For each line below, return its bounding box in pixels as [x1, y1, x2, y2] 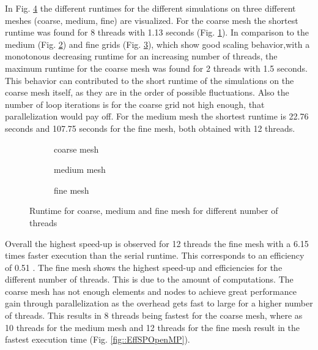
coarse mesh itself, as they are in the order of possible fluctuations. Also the [5, 86, 289, 99]
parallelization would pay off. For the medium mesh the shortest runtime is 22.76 [5, 110, 309, 123]
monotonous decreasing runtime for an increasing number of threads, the [5, 50, 278, 63]
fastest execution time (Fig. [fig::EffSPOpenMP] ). [5, 333, 190, 346]
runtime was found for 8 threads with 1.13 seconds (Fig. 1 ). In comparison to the [5, 26, 309, 39]
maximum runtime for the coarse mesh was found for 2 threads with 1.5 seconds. [5, 61, 308, 74]
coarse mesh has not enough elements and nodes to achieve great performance [5, 284, 297, 297]
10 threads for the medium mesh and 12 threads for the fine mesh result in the [5, 321, 300, 333]
